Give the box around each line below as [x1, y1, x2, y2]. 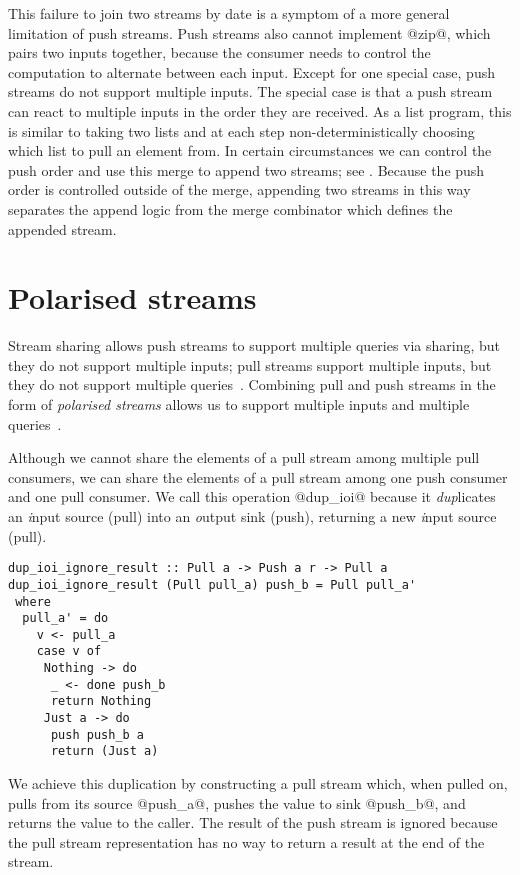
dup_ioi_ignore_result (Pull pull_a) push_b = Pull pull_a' [8, 577, 417, 592]
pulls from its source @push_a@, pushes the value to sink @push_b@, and [8, 792, 466, 813]
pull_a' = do [22, 611, 109, 626]
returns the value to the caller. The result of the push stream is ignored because [8, 812, 498, 833]
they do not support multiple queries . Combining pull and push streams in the [8, 374, 496, 395]
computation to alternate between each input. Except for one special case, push [8, 61, 495, 82]
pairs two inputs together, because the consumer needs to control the [8, 42, 431, 63]
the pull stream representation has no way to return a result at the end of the [8, 831, 485, 852]
